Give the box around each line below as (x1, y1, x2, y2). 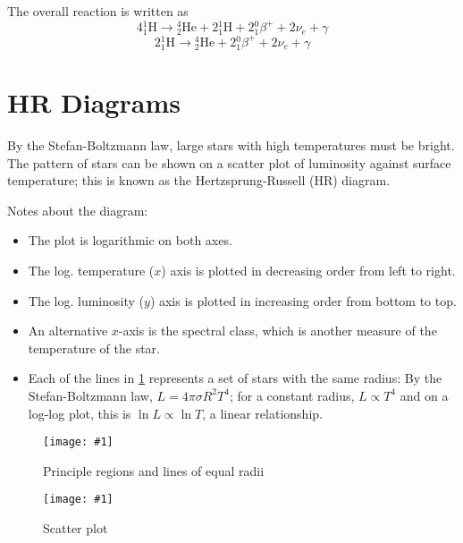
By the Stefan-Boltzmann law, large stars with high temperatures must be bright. (7, 136, 455, 155)
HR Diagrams (7, 84, 181, 121)
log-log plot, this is (28, 403, 131, 422)
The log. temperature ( (28, 261, 155, 279)
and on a (400, 386, 449, 404)
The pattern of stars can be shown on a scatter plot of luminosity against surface (7, 153, 451, 172)
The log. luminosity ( (28, 291, 144, 310)
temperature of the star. (28, 338, 160, 357)
